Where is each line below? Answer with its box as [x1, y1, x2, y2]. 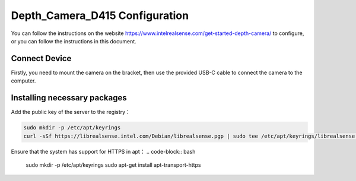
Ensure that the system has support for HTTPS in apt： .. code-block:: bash [11, 148, 196, 155]
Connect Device [11, 53, 72, 63]
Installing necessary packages [11, 93, 127, 103]
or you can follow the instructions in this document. [11, 37, 136, 45]
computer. [11, 77, 36, 84]
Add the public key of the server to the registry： [11, 109, 131, 116]
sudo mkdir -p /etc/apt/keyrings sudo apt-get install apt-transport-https [26, 161, 201, 169]
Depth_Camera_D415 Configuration [11, 9, 189, 22]
